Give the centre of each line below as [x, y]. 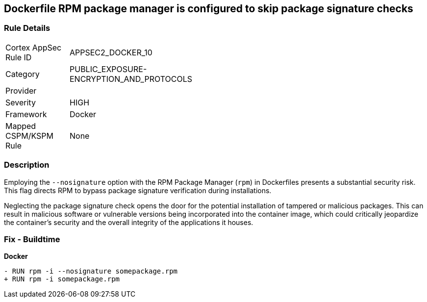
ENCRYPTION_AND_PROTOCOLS [131, 79]
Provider [21, 90]
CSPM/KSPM [29, 136]
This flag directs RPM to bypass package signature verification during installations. [138, 190]
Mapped [21, 126]
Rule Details [27, 28]
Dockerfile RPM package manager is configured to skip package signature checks [209, 9]
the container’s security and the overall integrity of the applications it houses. [129, 222]
